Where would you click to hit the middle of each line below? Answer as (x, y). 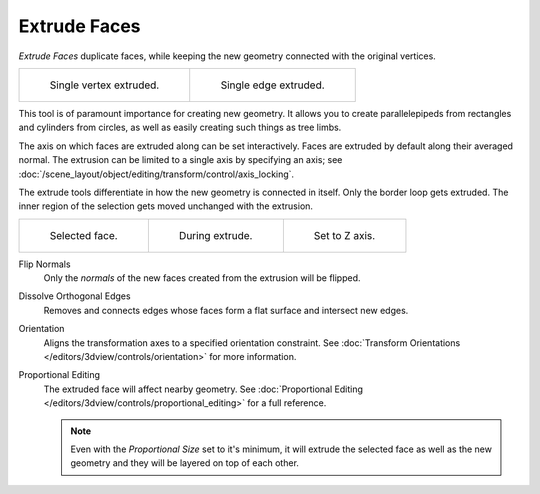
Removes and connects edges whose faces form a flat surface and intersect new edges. (226, 310)
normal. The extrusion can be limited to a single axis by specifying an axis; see (180, 160)
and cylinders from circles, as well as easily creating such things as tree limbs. (180, 127)
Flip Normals (44, 264)
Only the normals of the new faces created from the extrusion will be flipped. (202, 278)
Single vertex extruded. (104, 85)
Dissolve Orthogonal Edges (74, 296)
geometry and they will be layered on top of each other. (185, 463)
